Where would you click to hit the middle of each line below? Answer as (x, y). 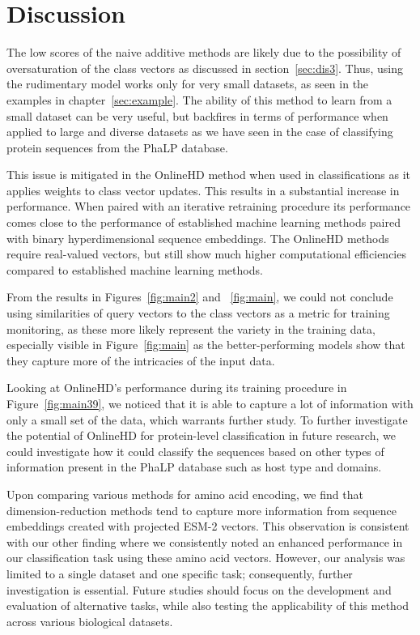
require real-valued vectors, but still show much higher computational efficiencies (206, 254)
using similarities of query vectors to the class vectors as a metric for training (198, 313)
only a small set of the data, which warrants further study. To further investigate (207, 419)
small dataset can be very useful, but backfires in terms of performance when (197, 115)
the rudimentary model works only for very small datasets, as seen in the (188, 84)
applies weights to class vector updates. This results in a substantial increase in (203, 190)
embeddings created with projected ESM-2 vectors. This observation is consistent (208, 526)
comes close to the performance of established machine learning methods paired (204, 222)
